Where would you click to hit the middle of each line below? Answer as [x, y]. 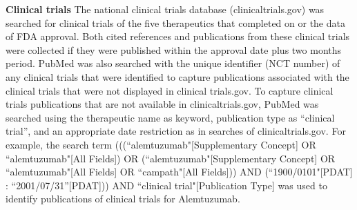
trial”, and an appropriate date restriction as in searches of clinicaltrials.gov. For [176, 131]
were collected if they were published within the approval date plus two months [174, 49]
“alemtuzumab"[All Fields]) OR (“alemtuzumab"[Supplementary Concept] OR [171, 158]
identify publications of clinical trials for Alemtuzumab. [123, 199]
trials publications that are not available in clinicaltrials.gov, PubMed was [162, 104]
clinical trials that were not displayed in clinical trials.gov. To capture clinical [170, 90]
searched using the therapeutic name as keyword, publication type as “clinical [170, 117]
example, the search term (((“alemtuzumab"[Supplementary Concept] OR [161, 144]
